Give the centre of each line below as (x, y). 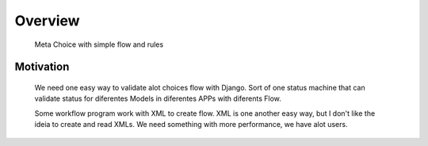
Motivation (42, 67)
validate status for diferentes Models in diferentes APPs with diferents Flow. (158, 98)
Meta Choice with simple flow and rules (99, 44)
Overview (47, 21)
